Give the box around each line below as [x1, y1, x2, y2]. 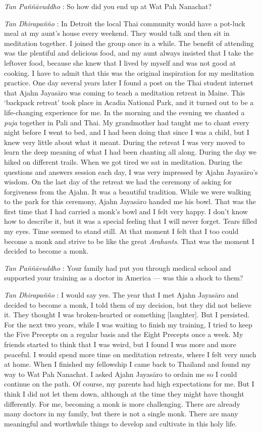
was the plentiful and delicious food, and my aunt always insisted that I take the [4, 47, 253, 58]
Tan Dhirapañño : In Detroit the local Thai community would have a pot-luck [4, 18, 245, 28]
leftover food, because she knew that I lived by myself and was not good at [4, 57, 236, 68]
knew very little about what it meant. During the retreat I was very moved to [4, 136, 245, 147]
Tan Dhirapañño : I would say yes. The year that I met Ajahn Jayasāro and [4, 290, 239, 300]
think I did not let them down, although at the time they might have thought [4, 388, 244, 399]
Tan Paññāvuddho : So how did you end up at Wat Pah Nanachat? [4, 1, 212, 11]
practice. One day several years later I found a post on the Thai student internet [4, 77, 253, 88]
